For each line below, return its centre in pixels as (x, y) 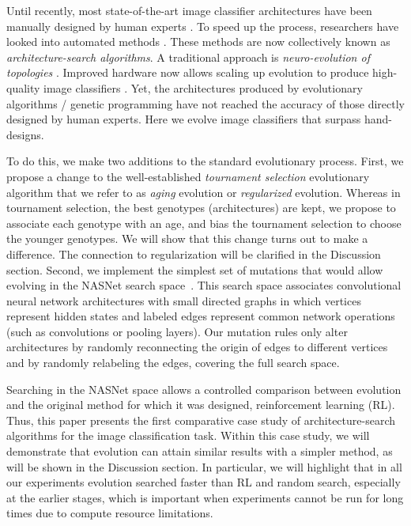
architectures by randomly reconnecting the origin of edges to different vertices (197, 347)
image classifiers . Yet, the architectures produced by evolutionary (203, 87)
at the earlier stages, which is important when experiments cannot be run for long (205, 497)
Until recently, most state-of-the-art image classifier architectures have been (189, 10)
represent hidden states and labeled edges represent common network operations (201, 316)
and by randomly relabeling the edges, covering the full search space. (173, 363)
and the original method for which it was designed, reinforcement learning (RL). (201, 405)
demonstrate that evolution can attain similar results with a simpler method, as (200, 451)
